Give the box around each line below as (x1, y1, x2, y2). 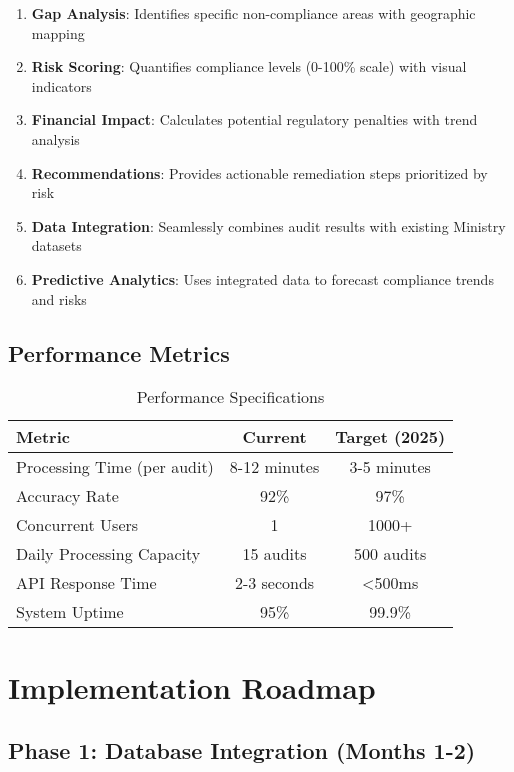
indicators (31, 75, 92, 96)
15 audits (242, 542, 307, 566)
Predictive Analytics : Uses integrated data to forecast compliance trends (31, 268, 494, 289)
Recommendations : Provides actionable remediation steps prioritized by (31, 162, 488, 183)
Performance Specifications (136, 385, 325, 409)
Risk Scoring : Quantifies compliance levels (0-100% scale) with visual (31, 56, 467, 77)
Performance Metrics (8, 337, 230, 368)
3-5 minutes (349, 455, 431, 479)
